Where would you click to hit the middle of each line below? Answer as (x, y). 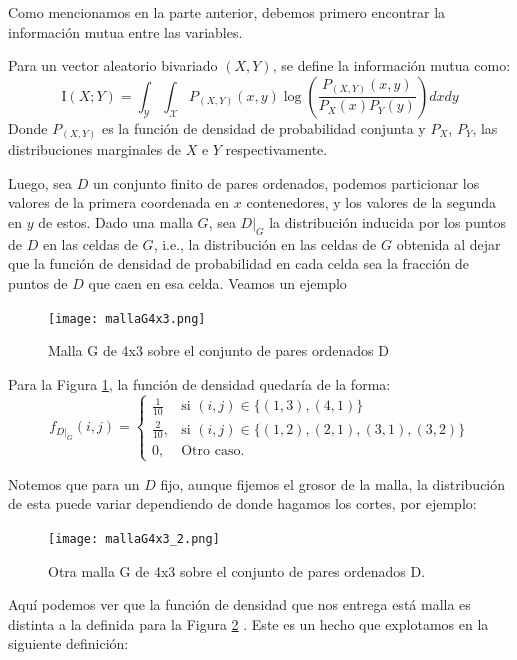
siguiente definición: (68, 643)
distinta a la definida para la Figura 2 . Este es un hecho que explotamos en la (248, 623)
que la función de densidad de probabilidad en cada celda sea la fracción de (239, 263)
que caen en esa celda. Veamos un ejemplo (217, 283)
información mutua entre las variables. (125, 31)
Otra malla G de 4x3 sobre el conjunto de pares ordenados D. (237, 570)
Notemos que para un (74, 483)
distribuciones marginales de (94, 149)
